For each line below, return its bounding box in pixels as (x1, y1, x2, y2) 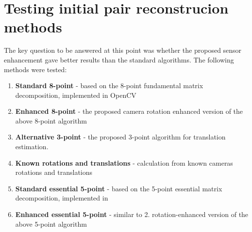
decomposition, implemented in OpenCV (15, 90, 136, 100)
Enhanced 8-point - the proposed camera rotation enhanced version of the (15, 106, 243, 116)
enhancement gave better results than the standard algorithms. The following (4, 54, 234, 64)
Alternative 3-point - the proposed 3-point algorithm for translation (15, 132, 226, 142)
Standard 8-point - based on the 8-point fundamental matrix (15, 80, 203, 91)
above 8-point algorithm (15, 115, 87, 125)
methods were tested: (4, 64, 67, 74)
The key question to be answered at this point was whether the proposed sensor (4, 45, 242, 55)
